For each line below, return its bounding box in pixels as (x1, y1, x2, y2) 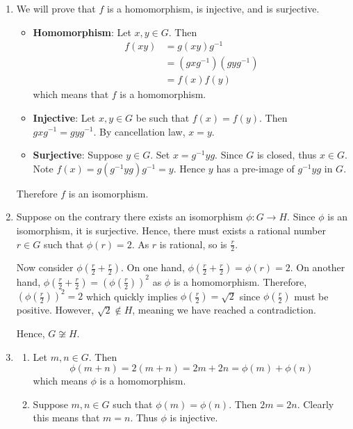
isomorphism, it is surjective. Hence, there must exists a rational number (16, 222, 326, 237)
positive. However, (16, 302, 95, 317)
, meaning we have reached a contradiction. (132, 302, 316, 317)
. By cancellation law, (93, 124, 186, 138)
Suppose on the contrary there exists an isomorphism (16, 209, 243, 224)
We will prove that (16, 1, 96, 15)
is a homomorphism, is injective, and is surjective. (106, 1, 320, 15)
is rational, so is (159, 236, 227, 251)
